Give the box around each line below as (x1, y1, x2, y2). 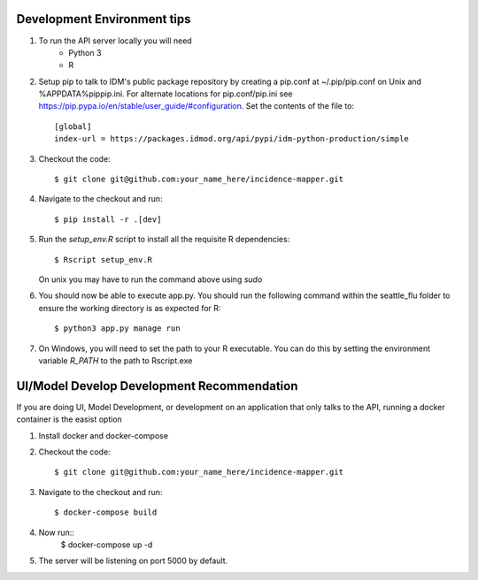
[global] (54, 121, 92, 132)
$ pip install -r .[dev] (54, 214, 162, 225)
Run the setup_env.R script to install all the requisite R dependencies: (38, 234, 290, 245)
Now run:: (38, 527, 74, 538)
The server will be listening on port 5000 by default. (38, 555, 228, 566)
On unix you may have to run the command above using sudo (38, 274, 263, 285)
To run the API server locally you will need (38, 35, 192, 46)
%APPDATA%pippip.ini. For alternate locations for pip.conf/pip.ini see (38, 88, 293, 99)
